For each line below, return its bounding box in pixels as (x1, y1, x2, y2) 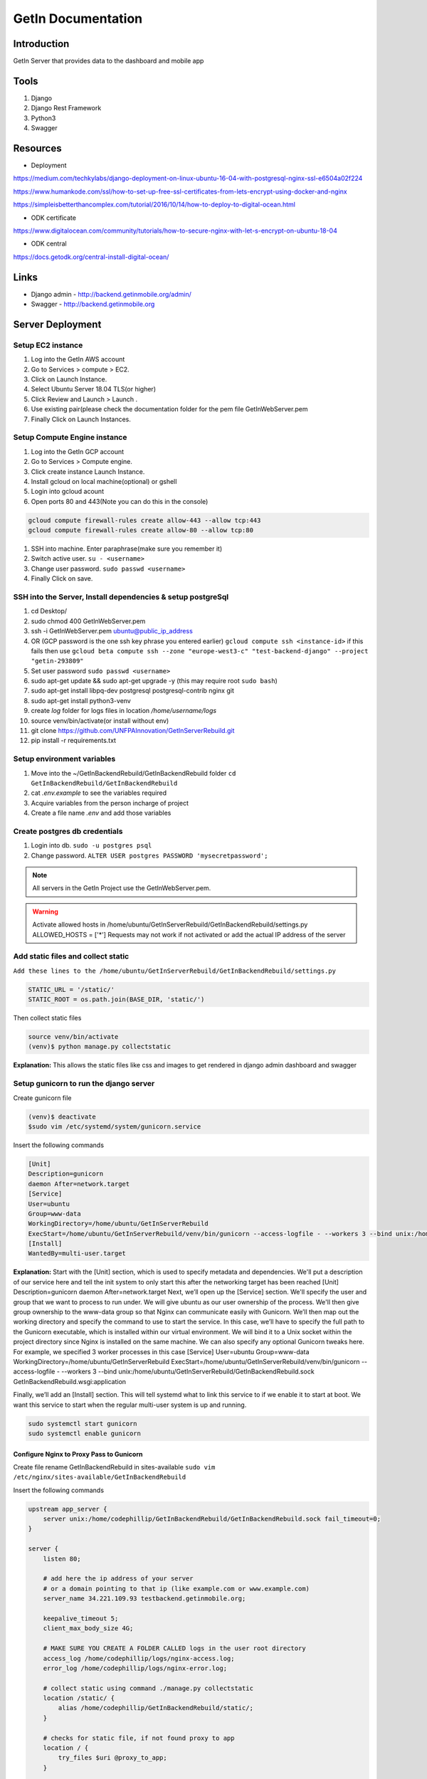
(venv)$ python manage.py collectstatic (28, 1042, 171, 1051)
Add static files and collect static (13, 951, 130, 961)
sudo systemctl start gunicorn (28, 1420, 138, 1427)
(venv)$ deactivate (28, 1112, 96, 1121)
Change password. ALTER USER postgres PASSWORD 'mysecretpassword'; (31, 851, 268, 860)
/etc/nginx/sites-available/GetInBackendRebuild (13, 1473, 186, 1482)
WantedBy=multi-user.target (28, 1250, 126, 1257)
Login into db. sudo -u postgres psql (31, 841, 152, 850)
